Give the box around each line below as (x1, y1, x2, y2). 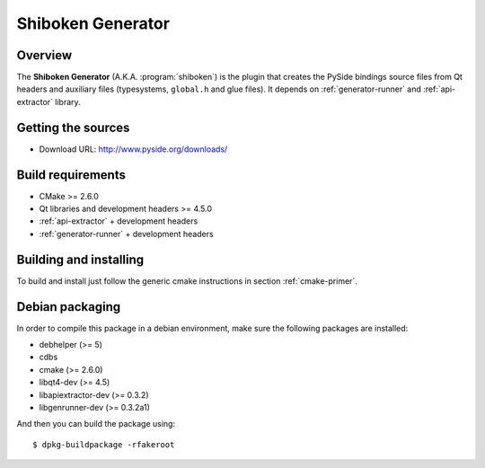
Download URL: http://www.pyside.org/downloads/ (39, 144, 228, 155)
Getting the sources (16, 119, 130, 135)
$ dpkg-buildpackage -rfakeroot (32, 439, 175, 449)
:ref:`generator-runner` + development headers (39, 228, 215, 239)
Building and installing (16, 252, 144, 267)
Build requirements (16, 167, 126, 182)
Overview (16, 48, 73, 63)
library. (55, 96, 81, 107)
